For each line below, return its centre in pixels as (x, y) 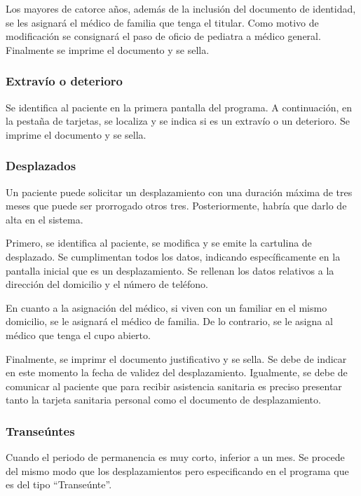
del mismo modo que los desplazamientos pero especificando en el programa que (177, 470)
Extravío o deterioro (64, 81)
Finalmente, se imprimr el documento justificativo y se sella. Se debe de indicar (176, 358)
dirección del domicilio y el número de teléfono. (107, 284)
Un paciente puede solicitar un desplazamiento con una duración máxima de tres (179, 192)
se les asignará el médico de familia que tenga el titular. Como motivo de (162, 22)
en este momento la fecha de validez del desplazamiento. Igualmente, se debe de (177, 372)
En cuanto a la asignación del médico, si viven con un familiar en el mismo (166, 307)
